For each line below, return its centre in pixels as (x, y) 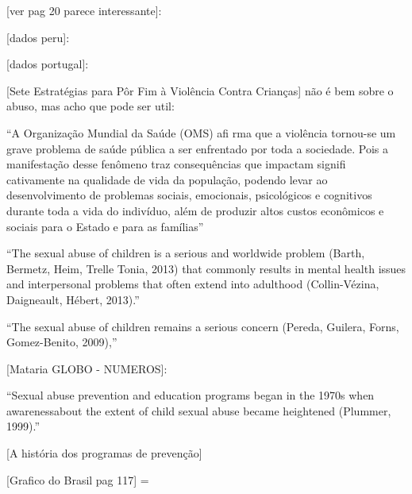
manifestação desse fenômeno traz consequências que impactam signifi (176, 164)
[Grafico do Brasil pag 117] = (78, 479)
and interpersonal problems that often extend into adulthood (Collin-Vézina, (193, 284)
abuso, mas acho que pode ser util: (90, 106)
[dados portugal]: (48, 64)
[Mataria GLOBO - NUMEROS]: (87, 368)
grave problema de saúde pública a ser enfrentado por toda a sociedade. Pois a (197, 148)
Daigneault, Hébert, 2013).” (73, 299)
